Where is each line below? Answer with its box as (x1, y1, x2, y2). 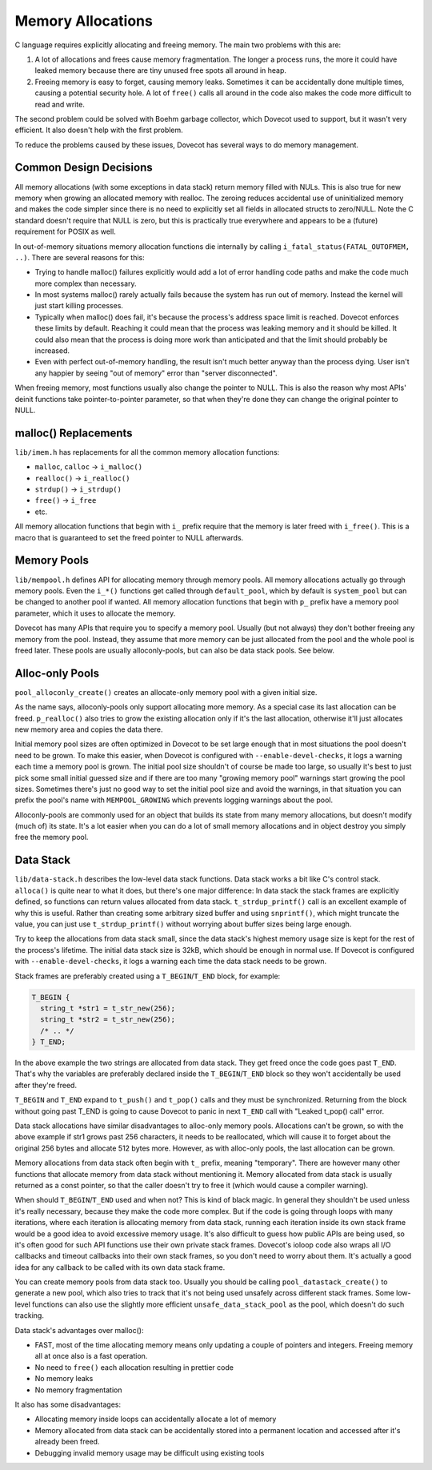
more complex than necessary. (34, 279, 137, 288)
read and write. (34, 99, 86, 109)
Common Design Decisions (14, 161, 153, 175)
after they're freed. (14, 1080, 78, 1090)
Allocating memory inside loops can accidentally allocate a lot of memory (34, 1414, 277, 1424)
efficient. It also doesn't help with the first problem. (14, 125, 183, 135)
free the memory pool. (14, 833, 89, 842)
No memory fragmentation (34, 1385, 123, 1395)
